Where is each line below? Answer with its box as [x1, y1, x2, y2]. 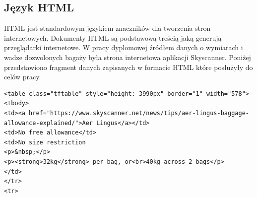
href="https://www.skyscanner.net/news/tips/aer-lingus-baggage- [29, 109, 249, 117]
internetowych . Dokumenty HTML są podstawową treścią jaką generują [4, 32, 222, 43]
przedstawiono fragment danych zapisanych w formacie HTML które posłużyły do [4, 62, 253, 72]
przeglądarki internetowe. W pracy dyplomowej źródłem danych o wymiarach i [4, 42, 243, 53]
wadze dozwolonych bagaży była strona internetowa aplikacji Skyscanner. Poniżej [4, 52, 251, 62]
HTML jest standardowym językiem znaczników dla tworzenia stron [4, 23, 211, 33]
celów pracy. [4, 71, 41, 82]
